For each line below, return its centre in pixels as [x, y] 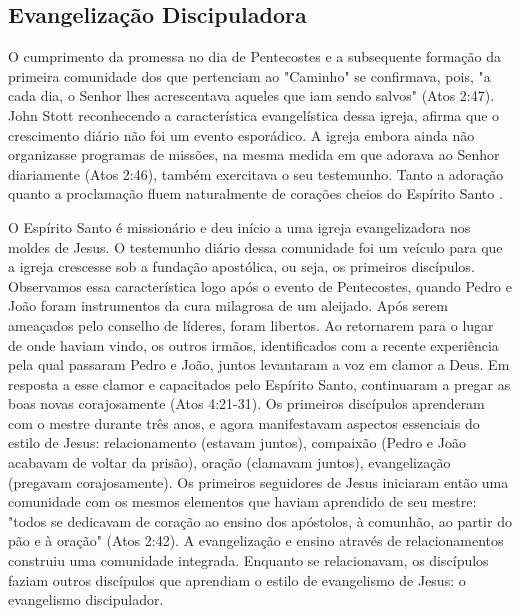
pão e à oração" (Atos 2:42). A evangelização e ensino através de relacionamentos [256, 540]
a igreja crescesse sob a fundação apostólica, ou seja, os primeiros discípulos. [241, 266]
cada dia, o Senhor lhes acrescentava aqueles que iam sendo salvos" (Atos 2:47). [251, 95]
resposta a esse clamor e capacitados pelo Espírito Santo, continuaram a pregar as [259, 383]
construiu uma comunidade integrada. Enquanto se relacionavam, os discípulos [248, 560]
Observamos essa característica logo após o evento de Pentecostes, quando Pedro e [260, 285]
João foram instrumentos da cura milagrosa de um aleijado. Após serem [228, 305]
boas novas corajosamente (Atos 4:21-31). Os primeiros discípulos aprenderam [246, 403]
